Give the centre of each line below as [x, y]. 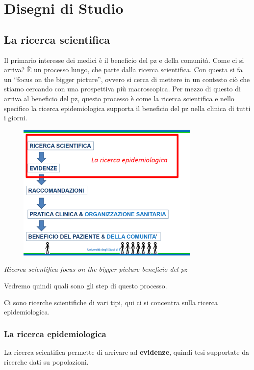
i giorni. [16, 118]
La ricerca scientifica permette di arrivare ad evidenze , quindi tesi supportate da [127, 352]
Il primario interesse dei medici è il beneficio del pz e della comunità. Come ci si [124, 60]
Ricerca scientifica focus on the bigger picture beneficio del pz [96, 269]
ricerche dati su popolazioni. [46, 361]
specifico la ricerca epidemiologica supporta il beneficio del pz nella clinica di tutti [127, 108]
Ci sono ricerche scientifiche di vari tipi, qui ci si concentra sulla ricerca [111, 302]
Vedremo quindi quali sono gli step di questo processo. [86, 285]
